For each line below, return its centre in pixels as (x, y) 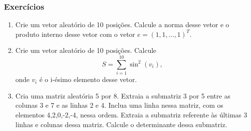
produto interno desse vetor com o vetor (75, 34)
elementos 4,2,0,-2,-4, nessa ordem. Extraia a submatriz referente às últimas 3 (131, 114)
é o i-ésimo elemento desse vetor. (88, 79)
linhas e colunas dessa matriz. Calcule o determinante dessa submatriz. (121, 124)
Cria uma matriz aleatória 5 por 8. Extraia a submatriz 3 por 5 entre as (123, 95)
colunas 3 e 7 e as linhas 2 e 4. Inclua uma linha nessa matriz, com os (119, 105)
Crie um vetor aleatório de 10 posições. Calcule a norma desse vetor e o (122, 25)
